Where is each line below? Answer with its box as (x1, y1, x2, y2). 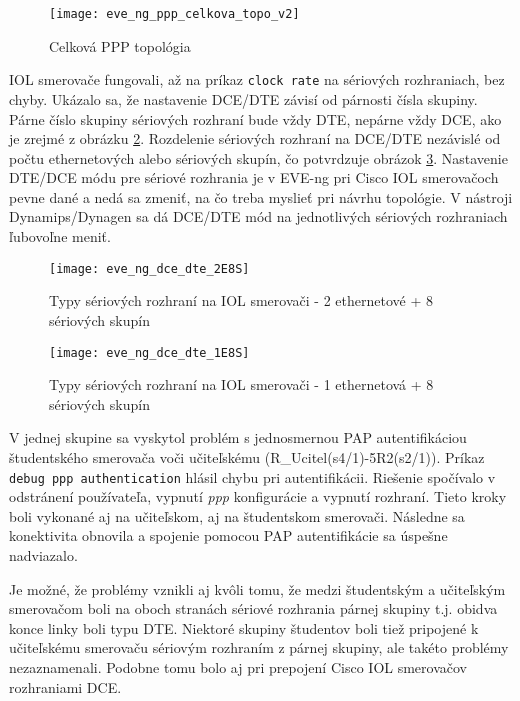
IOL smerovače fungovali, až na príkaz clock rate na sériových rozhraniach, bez (9, 69, 505, 90)
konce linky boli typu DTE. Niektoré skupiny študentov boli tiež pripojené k (9, 617, 479, 638)
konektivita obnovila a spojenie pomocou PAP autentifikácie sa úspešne (9, 525, 448, 546)
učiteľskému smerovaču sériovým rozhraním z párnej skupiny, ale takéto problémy (9, 637, 509, 658)
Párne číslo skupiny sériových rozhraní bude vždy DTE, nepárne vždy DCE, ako (9, 108, 502, 129)
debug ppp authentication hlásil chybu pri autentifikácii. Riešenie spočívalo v (9, 466, 496, 487)
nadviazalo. (9, 544, 78, 565)
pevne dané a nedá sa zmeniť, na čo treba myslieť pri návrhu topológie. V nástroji (9, 186, 513, 207)
